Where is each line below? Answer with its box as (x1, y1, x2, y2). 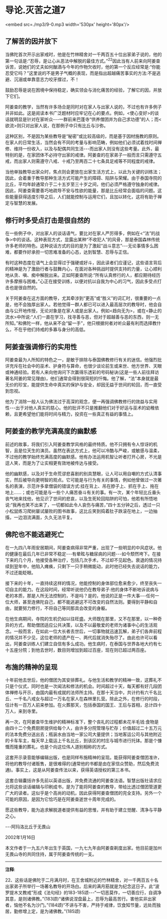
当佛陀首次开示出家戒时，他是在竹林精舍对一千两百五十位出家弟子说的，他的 (5, 51, 162, 57)
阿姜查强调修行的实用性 (5, 343, 77, 351)
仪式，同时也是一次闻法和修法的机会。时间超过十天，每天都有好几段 (18, 683, 158, 689)
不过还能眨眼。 (5, 569, 36, 575)
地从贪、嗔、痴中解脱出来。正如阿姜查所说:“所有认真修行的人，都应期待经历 (5, 272, 161, 278)
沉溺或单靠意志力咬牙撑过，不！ (13, 76, 80, 82)
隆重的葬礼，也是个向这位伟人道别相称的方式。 (13, 744, 110, 750)
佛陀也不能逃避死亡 (5, 530, 64, 539)
